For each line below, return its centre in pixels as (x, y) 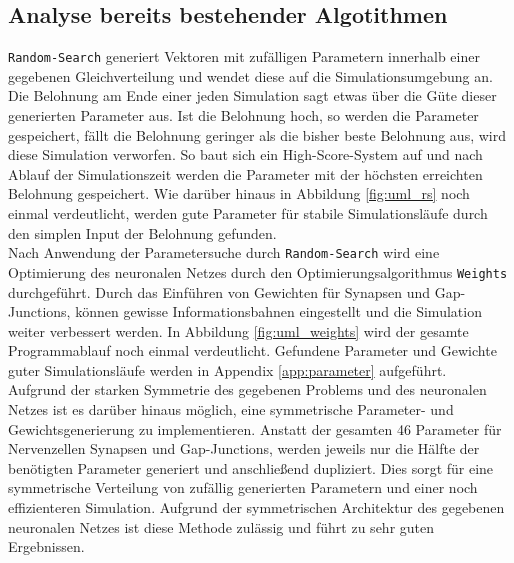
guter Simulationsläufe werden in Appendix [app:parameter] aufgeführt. (227, 369)
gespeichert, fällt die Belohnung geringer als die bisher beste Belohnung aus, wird (257, 134)
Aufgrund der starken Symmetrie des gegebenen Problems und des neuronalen (247, 389)
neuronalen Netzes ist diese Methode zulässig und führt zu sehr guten (221, 526)
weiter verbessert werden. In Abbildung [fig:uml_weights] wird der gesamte (238, 330)
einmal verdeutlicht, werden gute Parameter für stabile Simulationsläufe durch (248, 213)
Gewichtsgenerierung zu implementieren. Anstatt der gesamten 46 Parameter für (255, 428)
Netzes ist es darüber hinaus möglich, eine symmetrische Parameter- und (231, 409)
